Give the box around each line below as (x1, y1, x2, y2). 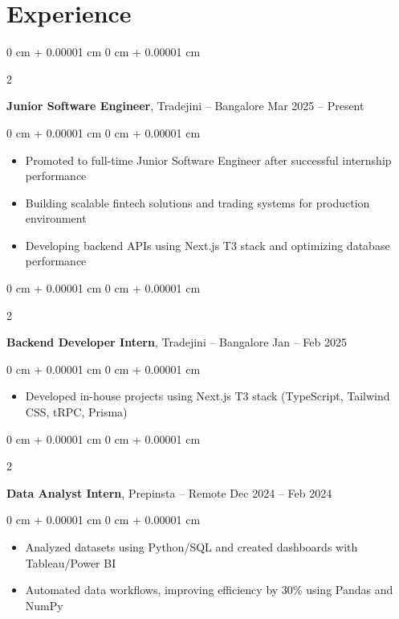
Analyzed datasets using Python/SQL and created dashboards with (25, 539, 358, 555)
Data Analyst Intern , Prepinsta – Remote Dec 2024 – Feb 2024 (6, 484, 332, 501)
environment (25, 210, 87, 227)
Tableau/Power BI (25, 554, 116, 571)
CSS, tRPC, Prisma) (25, 404, 128, 420)
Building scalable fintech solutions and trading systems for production (25, 194, 370, 211)
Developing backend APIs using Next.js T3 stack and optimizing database (25, 236, 390, 253)
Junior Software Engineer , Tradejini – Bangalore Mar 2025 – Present (6, 97, 364, 114)
